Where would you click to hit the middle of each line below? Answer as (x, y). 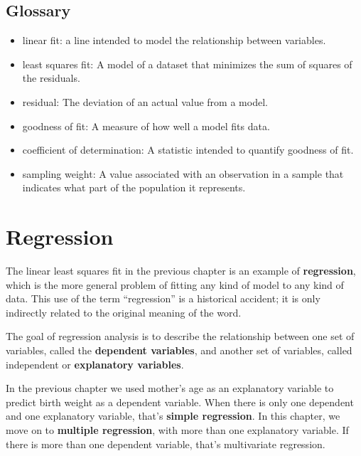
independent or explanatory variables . (95, 364)
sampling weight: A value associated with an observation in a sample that (183, 173)
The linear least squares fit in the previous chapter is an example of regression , (181, 271)
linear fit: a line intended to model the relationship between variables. (174, 40)
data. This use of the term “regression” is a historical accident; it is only (163, 298)
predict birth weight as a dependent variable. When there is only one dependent (180, 402)
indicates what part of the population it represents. (134, 187)
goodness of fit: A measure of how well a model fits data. (146, 126)
